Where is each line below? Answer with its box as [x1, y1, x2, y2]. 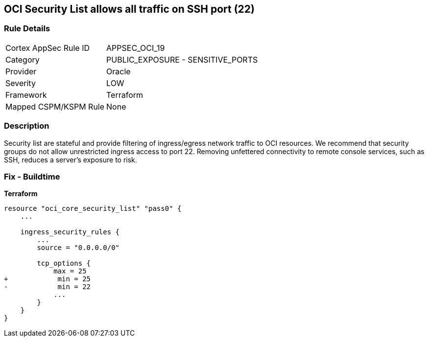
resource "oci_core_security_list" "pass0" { [4, 205, 182, 213]
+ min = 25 [4, 275, 91, 283]
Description [4, 121, 49, 131]
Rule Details [4, 23, 50, 34]
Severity [5, 78, 36, 88]
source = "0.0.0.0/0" [37, 244, 120, 252]
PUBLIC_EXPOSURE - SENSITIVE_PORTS [106, 54, 258, 65]
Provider [5, 66, 37, 76]
